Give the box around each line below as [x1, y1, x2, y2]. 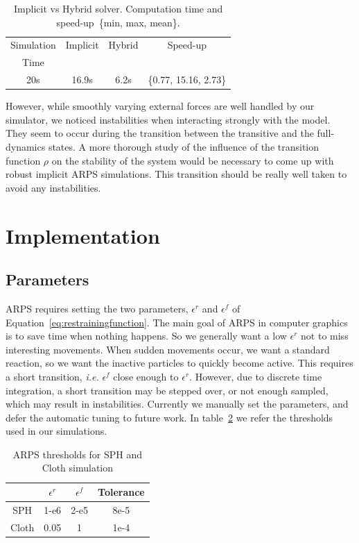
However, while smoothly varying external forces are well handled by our [6, 99, 315, 113]
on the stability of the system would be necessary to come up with [51, 153, 334, 167]
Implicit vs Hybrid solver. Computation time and [13, 1, 223, 15]
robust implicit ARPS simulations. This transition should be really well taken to [6, 167, 347, 181]
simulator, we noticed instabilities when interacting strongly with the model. [6, 112, 331, 126]
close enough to [113, 369, 179, 383]
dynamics [6, 140, 46, 153]
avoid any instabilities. [6, 180, 101, 194]
